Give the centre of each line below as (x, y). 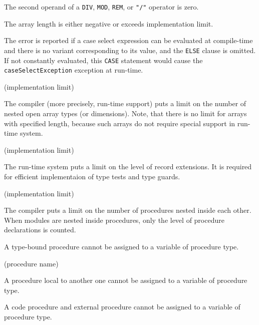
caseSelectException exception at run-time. (74, 70)
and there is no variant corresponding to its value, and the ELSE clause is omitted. (130, 50)
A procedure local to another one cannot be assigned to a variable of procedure (126, 280)
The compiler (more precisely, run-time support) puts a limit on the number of (125, 103)
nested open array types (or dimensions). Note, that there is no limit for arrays (125, 113)
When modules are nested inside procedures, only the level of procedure (114, 220)
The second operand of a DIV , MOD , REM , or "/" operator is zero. (101, 7)
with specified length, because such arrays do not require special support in (120, 123)
